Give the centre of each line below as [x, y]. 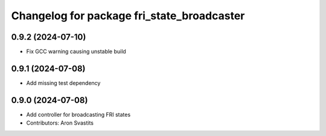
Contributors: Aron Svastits [60, 123]
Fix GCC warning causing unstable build [76, 52]
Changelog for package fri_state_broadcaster [128, 16]
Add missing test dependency [63, 83]
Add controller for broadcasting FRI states [78, 114]
